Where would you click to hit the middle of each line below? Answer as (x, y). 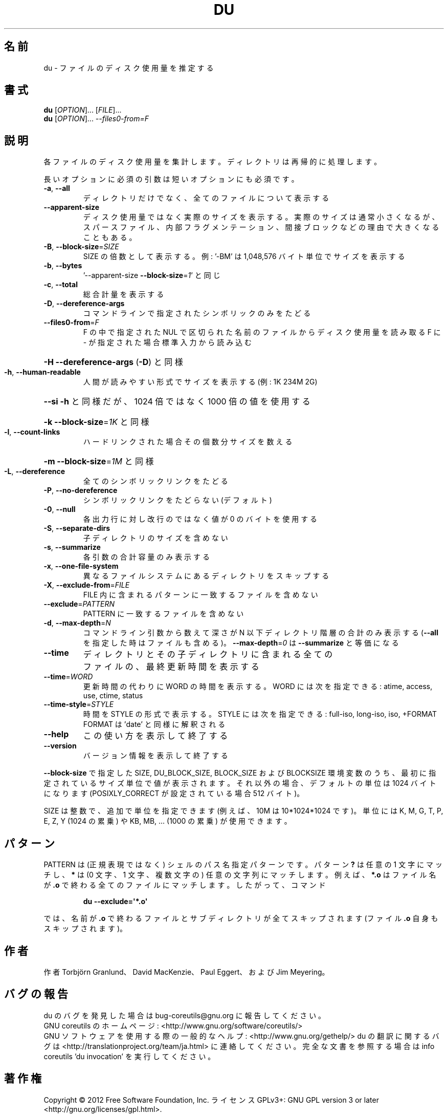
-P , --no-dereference (81, 490)
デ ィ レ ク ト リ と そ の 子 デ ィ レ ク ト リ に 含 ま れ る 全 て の (208, 655)
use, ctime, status (113, 696)
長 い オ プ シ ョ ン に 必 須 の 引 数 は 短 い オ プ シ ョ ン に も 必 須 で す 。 (171, 179)
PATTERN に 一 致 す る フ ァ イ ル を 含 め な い (163, 614)
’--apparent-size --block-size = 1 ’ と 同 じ (152, 275)
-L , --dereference (35, 471)
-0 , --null (60, 509)
